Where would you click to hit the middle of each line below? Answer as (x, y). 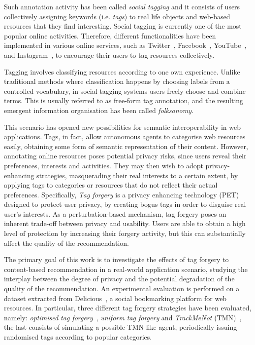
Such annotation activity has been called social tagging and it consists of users (122, 6)
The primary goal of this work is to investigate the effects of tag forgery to (116, 259)
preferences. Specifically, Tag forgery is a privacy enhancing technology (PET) (122, 194)
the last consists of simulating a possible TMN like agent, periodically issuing (121, 327)
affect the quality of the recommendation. (66, 243)
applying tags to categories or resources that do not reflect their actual (111, 185)
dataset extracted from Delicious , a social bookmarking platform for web (115, 298)
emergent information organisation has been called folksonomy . (99, 110)
